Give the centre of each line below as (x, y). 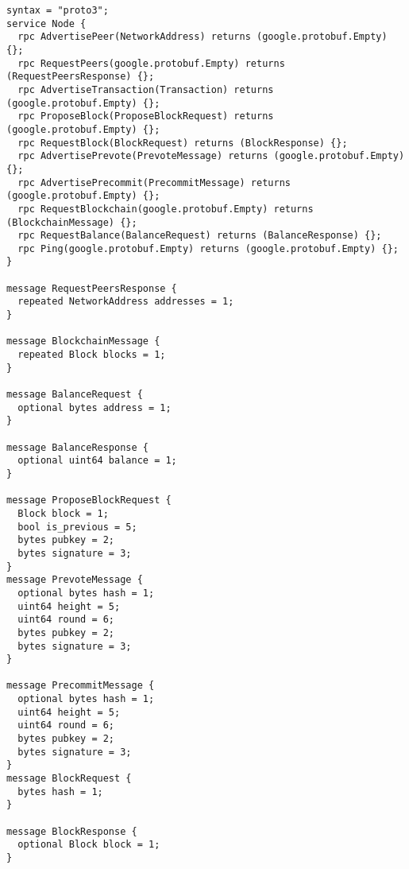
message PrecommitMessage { (81, 686)
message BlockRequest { (69, 779)
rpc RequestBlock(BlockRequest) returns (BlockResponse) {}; (183, 143)
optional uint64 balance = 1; (97, 461)
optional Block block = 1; (89, 845)
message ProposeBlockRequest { (89, 500)
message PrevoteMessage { (75, 580)
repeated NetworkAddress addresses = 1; (126, 302)
